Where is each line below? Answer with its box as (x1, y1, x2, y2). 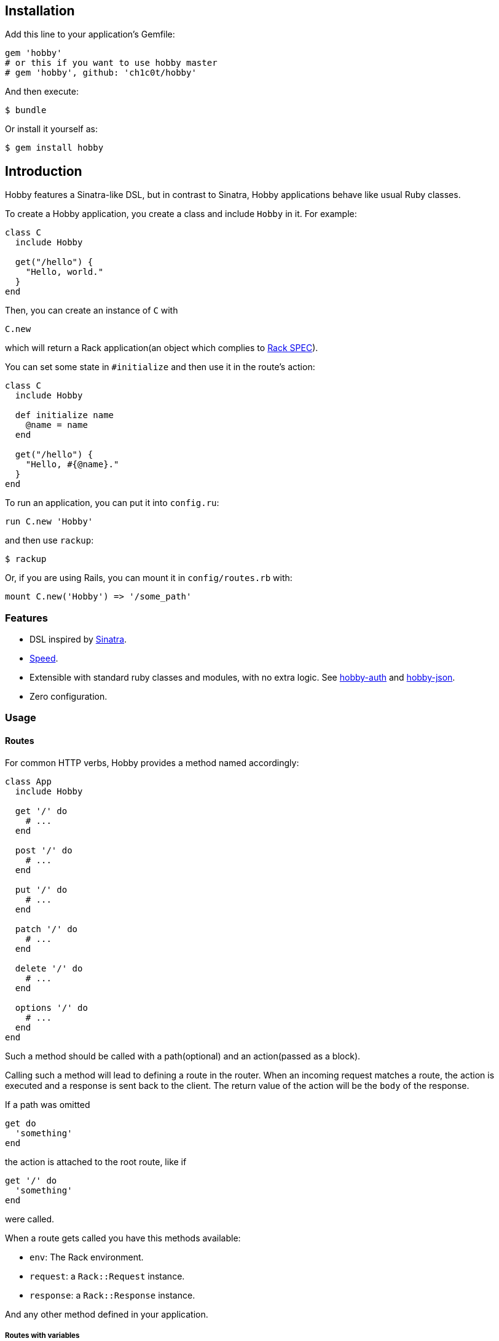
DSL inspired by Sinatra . (29, 634, 127, 645)
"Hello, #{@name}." (25, 459, 119, 470)
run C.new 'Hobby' (5, 516, 93, 527)
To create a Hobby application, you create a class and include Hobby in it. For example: (5, 208, 357, 220)
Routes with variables (5, 1331, 80, 1340)
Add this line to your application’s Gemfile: (5, 29, 175, 40)
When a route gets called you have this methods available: (5, 1232, 241, 1243)
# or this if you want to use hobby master (5, 58, 218, 68)
